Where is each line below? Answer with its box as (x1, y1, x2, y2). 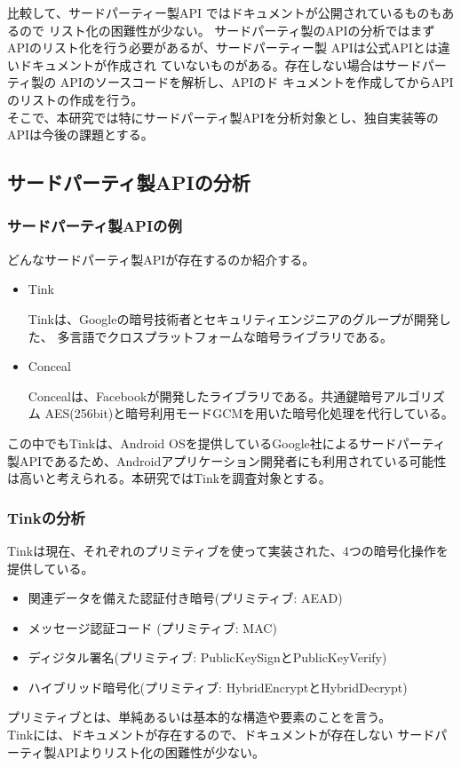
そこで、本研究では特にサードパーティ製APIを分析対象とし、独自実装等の (7, 107, 439, 126)
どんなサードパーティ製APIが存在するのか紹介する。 (7, 249, 315, 268)
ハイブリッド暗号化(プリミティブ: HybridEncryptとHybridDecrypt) (28, 677, 408, 696)
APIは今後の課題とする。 (7, 125, 154, 144)
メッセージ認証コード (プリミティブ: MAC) (28, 618, 277, 637)
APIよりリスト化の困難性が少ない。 (56, 742, 265, 761)
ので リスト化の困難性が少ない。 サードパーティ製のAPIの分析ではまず (19, 20, 435, 39)
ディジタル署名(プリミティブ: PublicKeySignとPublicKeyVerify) (28, 648, 387, 667)
